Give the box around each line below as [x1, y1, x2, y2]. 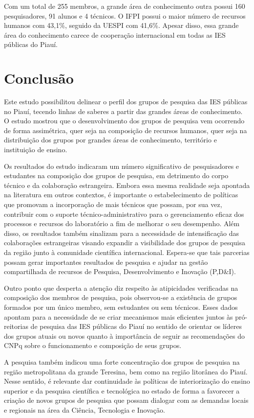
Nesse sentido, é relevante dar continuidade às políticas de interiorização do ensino [4, 376, 250, 386]
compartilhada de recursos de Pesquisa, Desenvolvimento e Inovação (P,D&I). [4, 266, 236, 277]
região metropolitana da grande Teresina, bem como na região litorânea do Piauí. [4, 366, 248, 376]
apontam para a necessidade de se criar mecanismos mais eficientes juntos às [4, 311, 233, 322]
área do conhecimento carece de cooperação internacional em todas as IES [4, 29, 226, 40]
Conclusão [4, 68, 74, 88]
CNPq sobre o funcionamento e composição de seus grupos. [4, 340, 182, 350]
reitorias [4, 321, 28, 331]
